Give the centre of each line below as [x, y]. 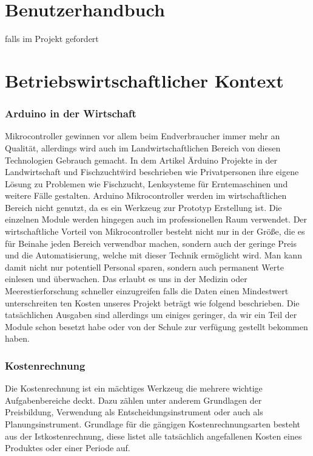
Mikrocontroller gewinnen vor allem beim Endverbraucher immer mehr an [143, 136]
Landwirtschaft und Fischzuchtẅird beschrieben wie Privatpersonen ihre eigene [152, 172]
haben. [17, 338]
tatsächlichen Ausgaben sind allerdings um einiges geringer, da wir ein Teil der [151, 315]
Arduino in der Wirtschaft [71, 113]
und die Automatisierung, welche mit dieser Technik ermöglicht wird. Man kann [153, 255]
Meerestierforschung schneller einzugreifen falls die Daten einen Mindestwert [147, 291]
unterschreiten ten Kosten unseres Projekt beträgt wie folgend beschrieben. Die [152, 302]
